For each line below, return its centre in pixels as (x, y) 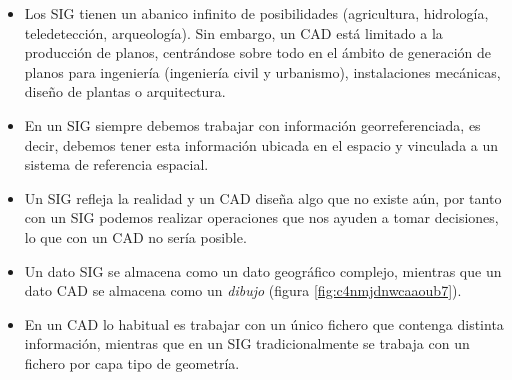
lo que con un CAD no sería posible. (135, 236)
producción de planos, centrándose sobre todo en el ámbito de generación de (258, 52)
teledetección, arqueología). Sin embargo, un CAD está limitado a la (233, 32)
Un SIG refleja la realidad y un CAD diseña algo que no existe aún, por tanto (263, 197)
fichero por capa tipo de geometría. (132, 362)
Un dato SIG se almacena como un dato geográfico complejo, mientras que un (263, 270)
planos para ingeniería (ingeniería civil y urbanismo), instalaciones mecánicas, (262, 71)
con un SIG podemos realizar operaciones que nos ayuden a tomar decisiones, (261, 217)
